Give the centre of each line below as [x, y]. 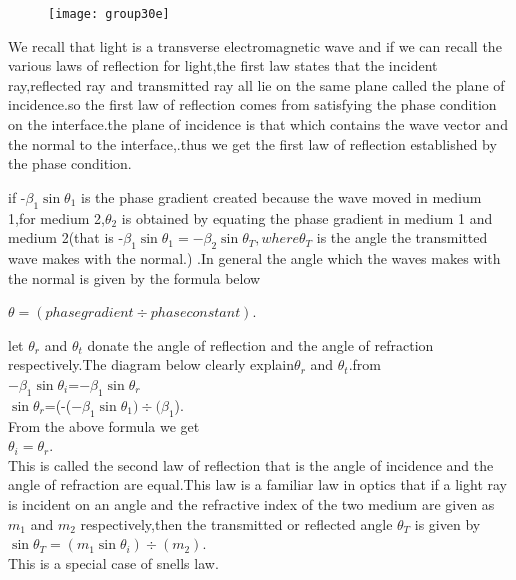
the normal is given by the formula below [134, 277]
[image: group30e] [109, 14]
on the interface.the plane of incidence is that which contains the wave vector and [258, 124]
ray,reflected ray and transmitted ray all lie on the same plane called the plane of [256, 84]
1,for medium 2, [56, 217]
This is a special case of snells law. [113, 562]
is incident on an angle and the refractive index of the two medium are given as [251, 503]
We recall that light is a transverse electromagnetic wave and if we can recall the [255, 45]
